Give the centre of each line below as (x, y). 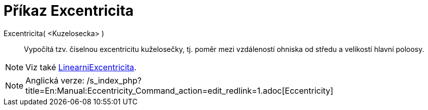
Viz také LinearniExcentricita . (81, 67)
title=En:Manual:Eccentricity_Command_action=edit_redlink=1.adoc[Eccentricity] (179, 90)
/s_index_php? (114, 80)
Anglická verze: (55, 80)
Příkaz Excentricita (69, 11)
